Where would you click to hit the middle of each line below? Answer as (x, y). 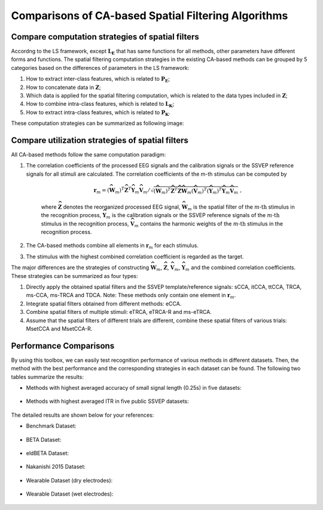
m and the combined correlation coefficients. (240, 268)
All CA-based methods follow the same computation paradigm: (89, 155)
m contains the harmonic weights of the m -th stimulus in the (209, 224)
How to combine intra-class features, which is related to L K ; (100, 105)
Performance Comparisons (63, 346)
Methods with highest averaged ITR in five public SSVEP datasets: (108, 401)
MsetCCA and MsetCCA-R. (59, 328)
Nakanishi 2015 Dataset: (56, 467)
